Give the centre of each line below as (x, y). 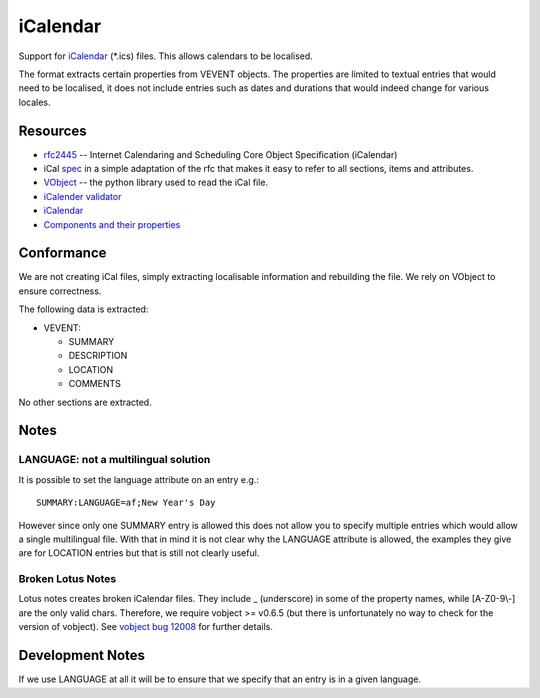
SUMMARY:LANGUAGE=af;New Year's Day (126, 503)
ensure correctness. (60, 291)
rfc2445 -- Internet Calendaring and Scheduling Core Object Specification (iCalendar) (220, 154)
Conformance (62, 253)
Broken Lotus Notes (67, 579)
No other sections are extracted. (85, 402)
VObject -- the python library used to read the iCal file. (156, 182)
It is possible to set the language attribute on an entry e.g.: (139, 479)
